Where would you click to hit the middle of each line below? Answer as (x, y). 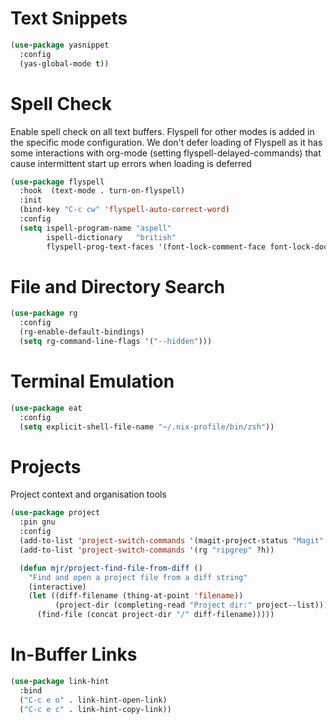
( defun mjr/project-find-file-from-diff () (111, 568)
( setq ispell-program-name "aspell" (95, 228)
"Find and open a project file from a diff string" (138, 577)
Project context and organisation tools (88, 494)
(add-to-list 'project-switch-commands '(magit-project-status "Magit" (172, 541)
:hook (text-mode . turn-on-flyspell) (102, 191)
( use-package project (55, 513)
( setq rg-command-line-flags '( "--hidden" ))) (116, 342)
